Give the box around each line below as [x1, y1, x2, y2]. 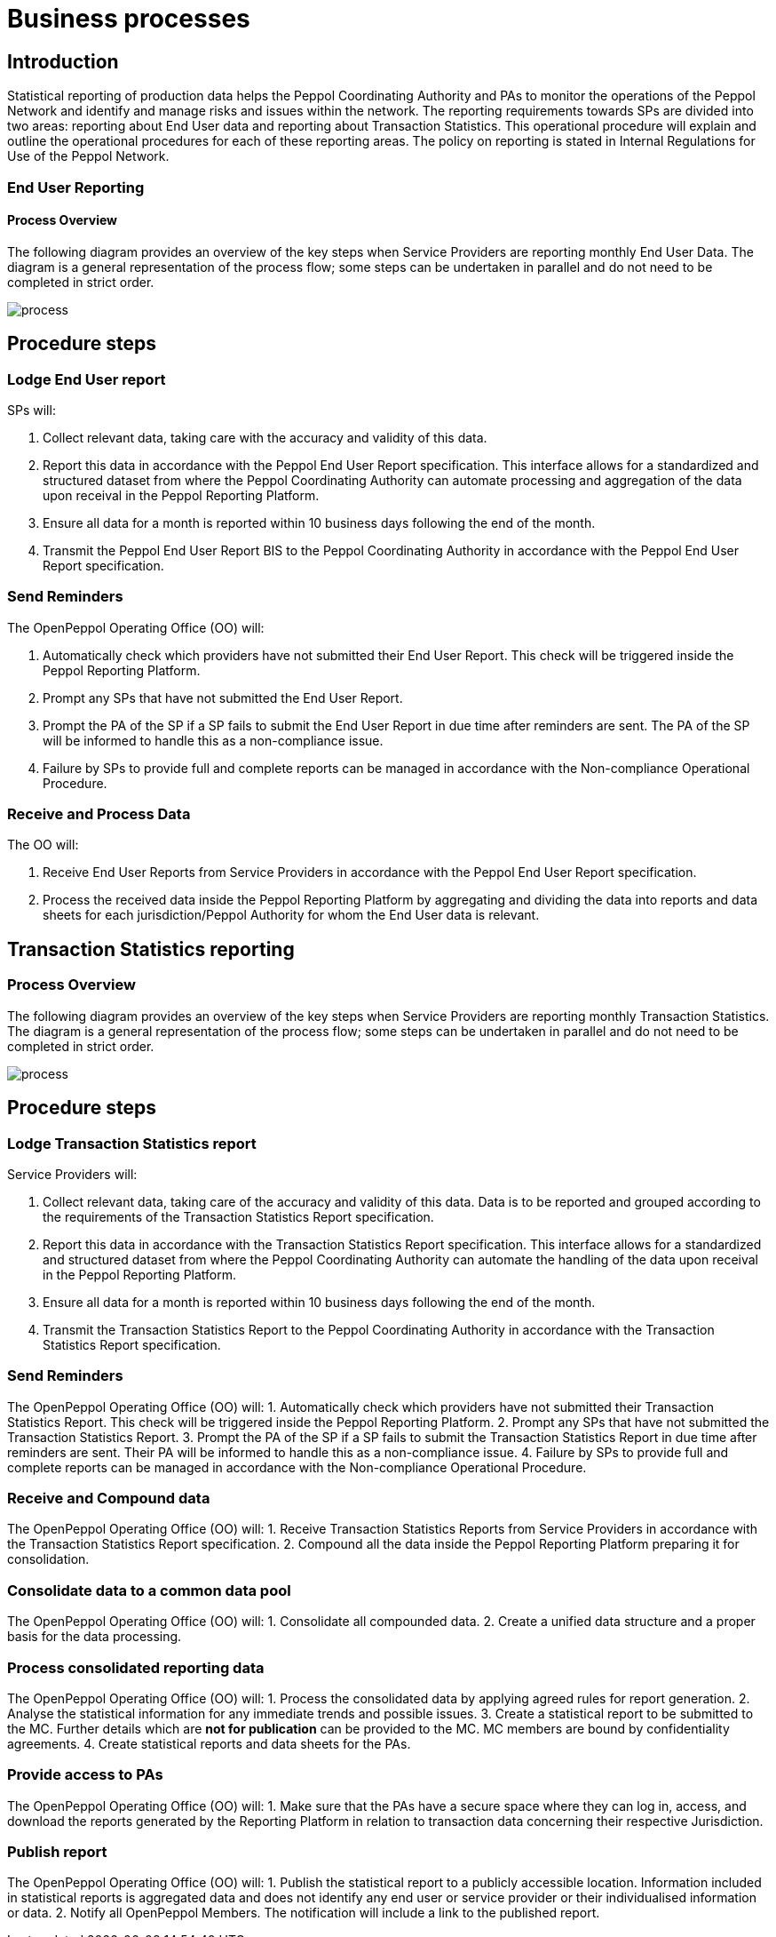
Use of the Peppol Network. [7, 148, 170, 164]
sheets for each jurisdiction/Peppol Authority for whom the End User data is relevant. [43, 907, 540, 923]
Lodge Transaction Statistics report [7, 1134, 257, 1152]
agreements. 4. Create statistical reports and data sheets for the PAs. [7, 1735, 411, 1751]
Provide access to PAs [7, 1766, 163, 1784]
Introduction [7, 50, 119, 73]
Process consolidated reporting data [7, 1658, 265, 1677]
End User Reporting [7, 178, 145, 196]
